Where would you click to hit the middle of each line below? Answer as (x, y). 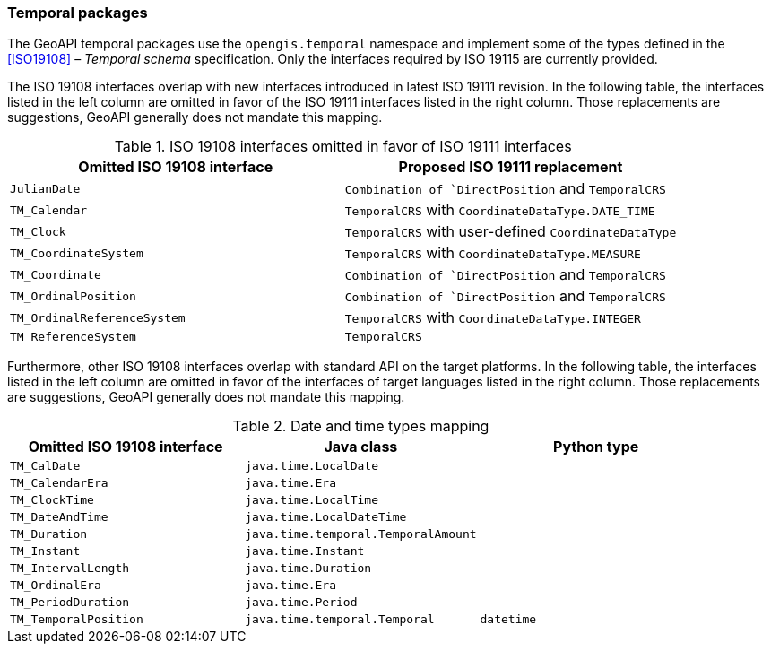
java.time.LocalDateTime (326, 517)
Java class (361, 447)
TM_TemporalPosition (77, 620)
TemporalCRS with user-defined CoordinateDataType (511, 232)
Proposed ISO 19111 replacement (511, 167)
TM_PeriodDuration (70, 603)
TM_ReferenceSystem (73, 337)
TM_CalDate (45, 466)
